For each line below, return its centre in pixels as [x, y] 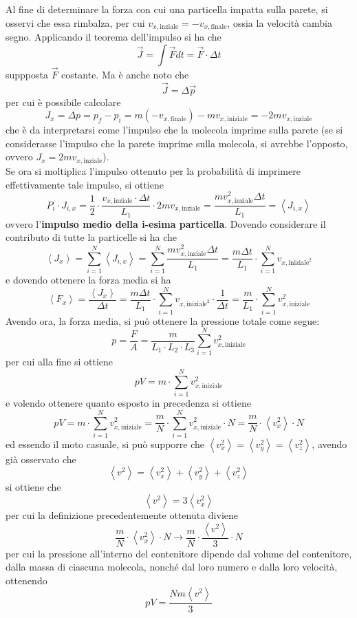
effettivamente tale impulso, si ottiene [85, 184]
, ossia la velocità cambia [280, 22]
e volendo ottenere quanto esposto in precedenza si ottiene [128, 403]
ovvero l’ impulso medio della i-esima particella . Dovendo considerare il [166, 223]
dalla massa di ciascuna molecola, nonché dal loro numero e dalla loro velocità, [172, 567]
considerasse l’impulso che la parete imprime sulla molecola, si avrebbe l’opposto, [177, 143]
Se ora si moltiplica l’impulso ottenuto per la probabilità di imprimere [153, 170]
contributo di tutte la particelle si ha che [91, 237]
